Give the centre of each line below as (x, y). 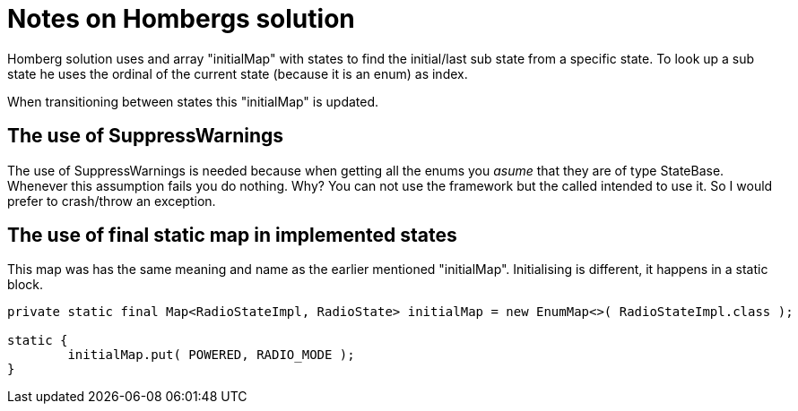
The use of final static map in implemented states (232, 235)
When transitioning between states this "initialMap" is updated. (193, 101)
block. (26, 285)
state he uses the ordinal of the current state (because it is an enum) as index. (238, 73)
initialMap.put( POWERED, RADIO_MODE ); (211, 355)
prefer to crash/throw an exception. (112, 201)
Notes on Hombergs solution (181, 19)
